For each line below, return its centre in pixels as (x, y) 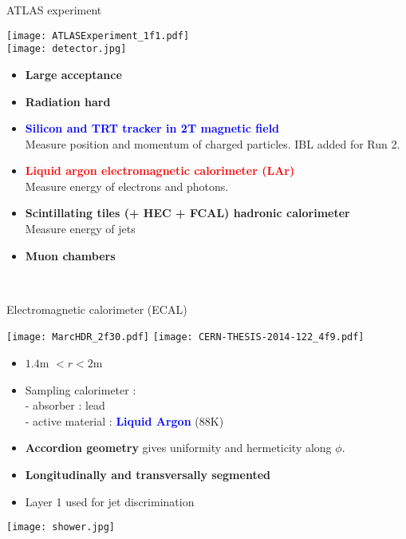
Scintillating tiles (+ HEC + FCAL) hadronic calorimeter (187, 213)
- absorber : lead (65, 405)
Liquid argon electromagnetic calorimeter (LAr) (160, 170)
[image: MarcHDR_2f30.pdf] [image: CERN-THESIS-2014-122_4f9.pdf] (185, 337)
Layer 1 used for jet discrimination (110, 501)
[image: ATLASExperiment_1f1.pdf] (98, 36)
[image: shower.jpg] (61, 527)
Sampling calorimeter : (81, 389)
